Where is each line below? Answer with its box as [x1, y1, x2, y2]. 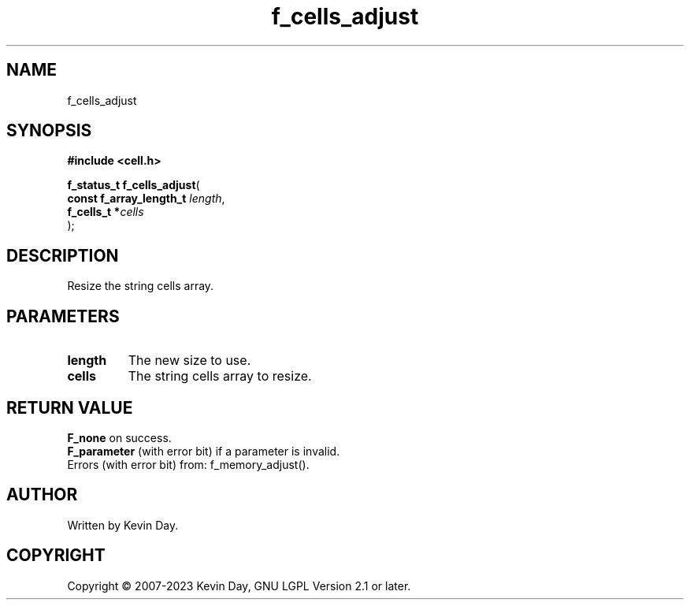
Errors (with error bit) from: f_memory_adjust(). [67, 457, 310, 471]
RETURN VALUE [6, 397, 133, 418]
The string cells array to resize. [128, 368, 312, 385]
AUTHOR [6, 485, 78, 505]
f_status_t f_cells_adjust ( [67, 178, 200, 192]
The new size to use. [128, 352, 251, 369]
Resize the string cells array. [67, 279, 214, 293]
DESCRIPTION [6, 245, 119, 266]
